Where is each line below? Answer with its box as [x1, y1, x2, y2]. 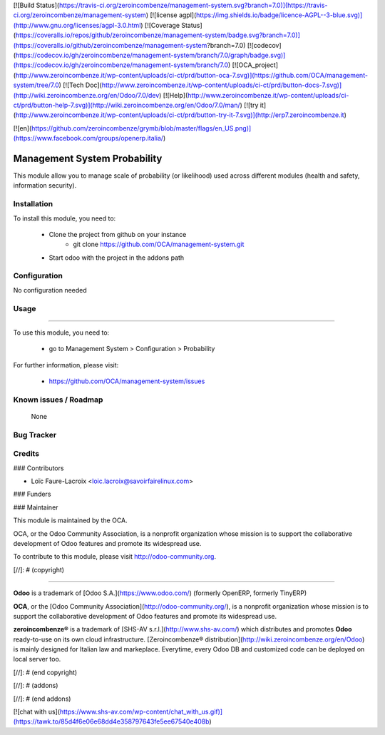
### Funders [13, 490, 51, 499]
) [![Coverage [140, 21, 180, 29]
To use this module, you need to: [13, 328, 110, 337]
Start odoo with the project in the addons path [48, 253, 185, 262]
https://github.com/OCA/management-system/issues [48, 377, 205, 385]
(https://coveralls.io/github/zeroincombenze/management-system [13, 41, 207, 49]
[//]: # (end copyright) [13, 668, 78, 676]
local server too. [13, 655, 61, 664]
